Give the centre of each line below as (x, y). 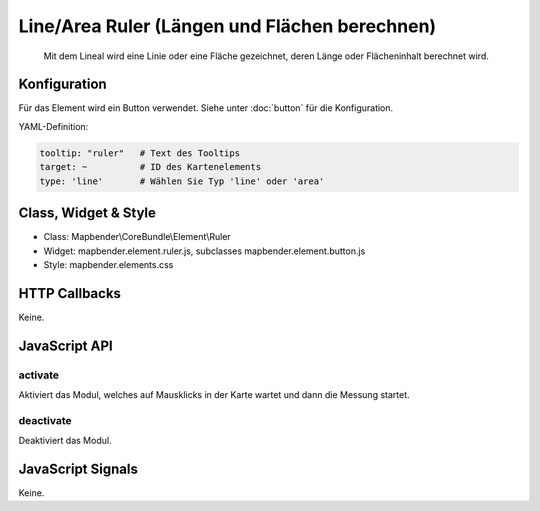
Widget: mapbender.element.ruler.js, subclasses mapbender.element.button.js (204, 251)
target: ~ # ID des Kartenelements (150, 167)
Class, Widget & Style (87, 213)
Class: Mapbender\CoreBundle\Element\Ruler (137, 237)
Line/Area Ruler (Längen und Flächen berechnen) (227, 26)
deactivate (45, 420)
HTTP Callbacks (70, 293)
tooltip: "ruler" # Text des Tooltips (139, 153)
